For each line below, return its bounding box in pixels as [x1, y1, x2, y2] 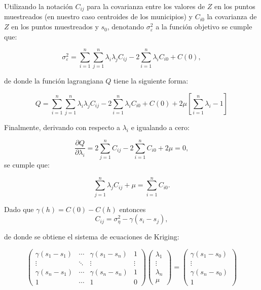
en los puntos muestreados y [11, 21, 99, 32]
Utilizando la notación [4, 1, 73, 11]
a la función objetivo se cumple [156, 21, 252, 32]
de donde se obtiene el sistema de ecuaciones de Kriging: [4, 231, 179, 242]
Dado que [4, 203, 34, 214]
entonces [119, 203, 146, 214]
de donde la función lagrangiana [4, 75, 103, 86]
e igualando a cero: [131, 122, 190, 133]
